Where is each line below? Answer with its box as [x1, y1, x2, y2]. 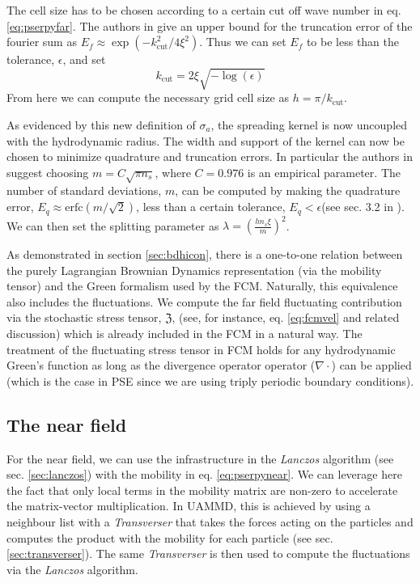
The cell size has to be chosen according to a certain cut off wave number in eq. [6, 2, 401, 18]
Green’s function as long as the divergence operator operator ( [6, 357, 316, 374]
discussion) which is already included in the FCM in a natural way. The [6, 324, 363, 341]
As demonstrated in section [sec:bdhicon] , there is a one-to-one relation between [6, 246, 403, 263]
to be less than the [306, 33, 399, 50]
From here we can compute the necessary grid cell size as [6, 89, 290, 106]
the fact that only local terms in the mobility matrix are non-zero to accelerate [6, 481, 398, 498]
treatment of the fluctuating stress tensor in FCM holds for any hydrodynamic [6, 340, 396, 357]
